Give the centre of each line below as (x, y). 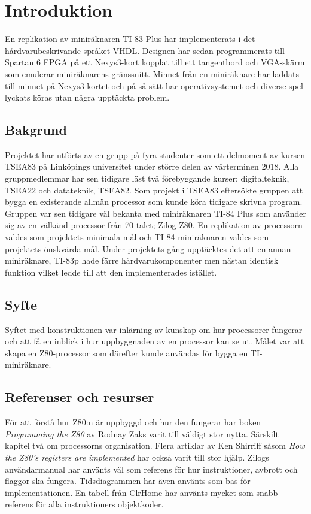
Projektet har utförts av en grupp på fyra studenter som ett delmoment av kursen (155, 154)
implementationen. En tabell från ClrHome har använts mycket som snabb (141, 492)
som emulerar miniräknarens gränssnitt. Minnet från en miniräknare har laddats (152, 73)
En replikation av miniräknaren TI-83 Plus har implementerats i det (130, 39)
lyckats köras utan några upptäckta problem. (87, 97)
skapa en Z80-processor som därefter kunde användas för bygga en (126, 353)
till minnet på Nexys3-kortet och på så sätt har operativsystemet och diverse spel (154, 85)
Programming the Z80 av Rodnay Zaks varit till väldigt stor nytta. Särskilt (142, 433)
